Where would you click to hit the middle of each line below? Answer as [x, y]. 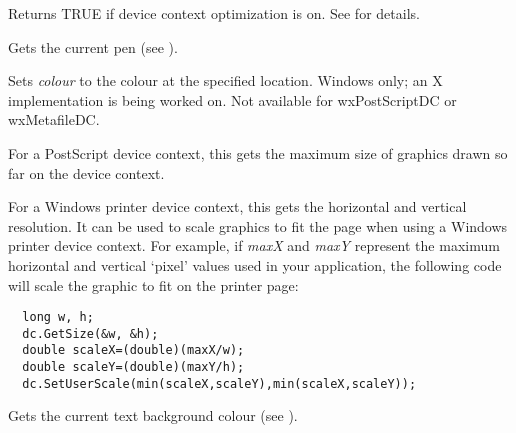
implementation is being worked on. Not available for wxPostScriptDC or [232, 99]
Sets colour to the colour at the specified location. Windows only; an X [225, 80]
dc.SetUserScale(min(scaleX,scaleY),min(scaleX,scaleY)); [219, 383]
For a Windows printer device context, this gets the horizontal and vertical [237, 206]
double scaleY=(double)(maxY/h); [133, 367]
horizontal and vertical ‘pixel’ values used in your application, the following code [255, 264]
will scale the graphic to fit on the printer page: [153, 284]
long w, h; [58, 317]
